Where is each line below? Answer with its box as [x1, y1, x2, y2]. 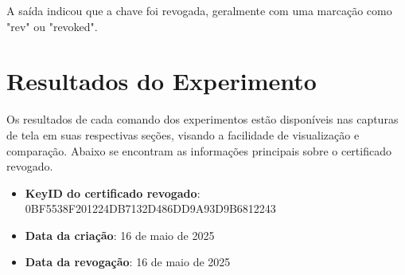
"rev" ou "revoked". [6, 18, 98, 34]
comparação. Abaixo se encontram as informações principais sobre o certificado [6, 142, 391, 159]
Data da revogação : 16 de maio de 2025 [25, 253, 231, 270]
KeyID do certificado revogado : [25, 184, 201, 201]
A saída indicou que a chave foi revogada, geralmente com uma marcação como [6, 2, 392, 18]
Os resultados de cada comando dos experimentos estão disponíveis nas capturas [6, 111, 399, 128]
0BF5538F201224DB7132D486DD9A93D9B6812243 [25, 200, 276, 217]
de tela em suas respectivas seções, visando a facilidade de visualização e [6, 126, 360, 143]
